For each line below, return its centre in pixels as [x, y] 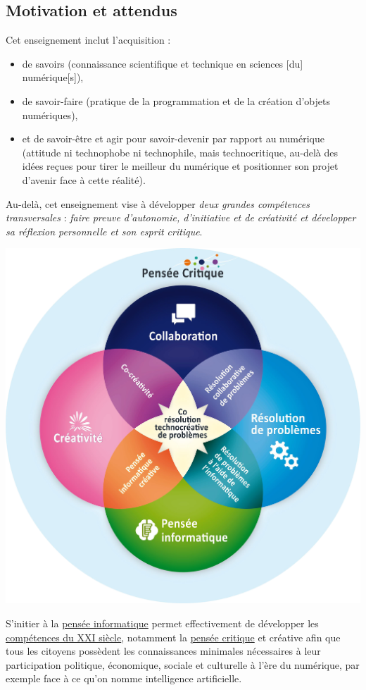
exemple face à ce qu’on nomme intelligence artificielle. [124, 678]
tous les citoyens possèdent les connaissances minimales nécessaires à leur [163, 651]
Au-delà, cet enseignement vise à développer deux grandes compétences [158, 203]
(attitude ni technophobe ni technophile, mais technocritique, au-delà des [180, 152]
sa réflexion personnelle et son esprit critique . [104, 231]
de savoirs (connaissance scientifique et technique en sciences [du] [163, 63]
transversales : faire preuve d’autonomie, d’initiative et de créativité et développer [181, 217]
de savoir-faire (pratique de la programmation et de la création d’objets [176, 100]
